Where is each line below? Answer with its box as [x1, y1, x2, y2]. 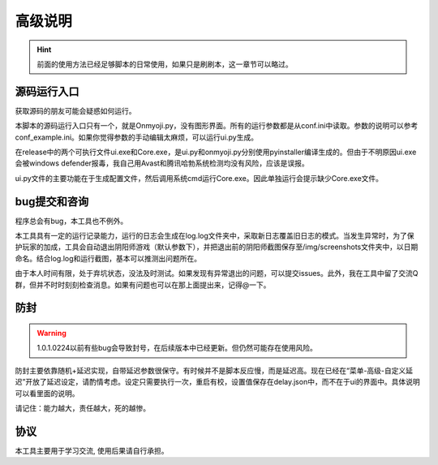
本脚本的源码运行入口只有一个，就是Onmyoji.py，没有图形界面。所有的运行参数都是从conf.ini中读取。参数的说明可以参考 [15, 121, 419, 131]
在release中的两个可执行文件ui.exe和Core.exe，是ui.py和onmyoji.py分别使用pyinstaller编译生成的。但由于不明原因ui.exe [15, 147, 417, 157]
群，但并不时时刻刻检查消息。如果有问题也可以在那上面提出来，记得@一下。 [15, 280, 271, 290]
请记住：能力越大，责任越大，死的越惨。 [15, 403, 150, 413]
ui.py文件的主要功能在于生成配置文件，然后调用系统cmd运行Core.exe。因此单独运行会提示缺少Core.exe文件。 [15, 173, 384, 183]
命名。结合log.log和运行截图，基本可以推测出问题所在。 [15, 253, 202, 263]
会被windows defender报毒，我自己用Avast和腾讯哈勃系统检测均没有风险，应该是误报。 [15, 158, 309, 168]
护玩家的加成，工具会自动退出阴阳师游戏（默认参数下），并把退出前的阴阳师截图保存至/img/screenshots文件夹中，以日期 [15, 242, 419, 252]
